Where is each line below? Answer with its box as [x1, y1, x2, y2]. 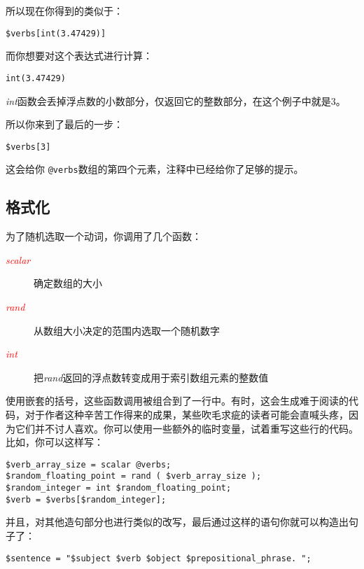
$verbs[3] [6, 141, 51, 152]
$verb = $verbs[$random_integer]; [6, 494, 167, 505]
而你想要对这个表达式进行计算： [6, 48, 153, 63]
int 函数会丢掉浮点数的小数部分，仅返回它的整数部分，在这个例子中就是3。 [6, 93, 346, 108]
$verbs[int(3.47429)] [6, 28, 106, 38]
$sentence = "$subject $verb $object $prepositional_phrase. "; [6, 553, 311, 563]
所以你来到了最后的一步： [6, 117, 123, 132]
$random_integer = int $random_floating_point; [6, 483, 232, 493]
